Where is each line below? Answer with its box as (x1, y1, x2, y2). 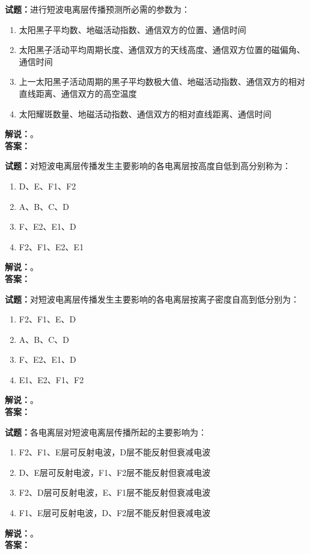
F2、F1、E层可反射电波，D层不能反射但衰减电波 (19, 446, 211, 458)
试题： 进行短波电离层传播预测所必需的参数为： (5, 3, 190, 15)
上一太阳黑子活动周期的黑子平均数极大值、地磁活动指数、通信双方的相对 (19, 75, 305, 88)
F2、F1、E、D (19, 313, 76, 325)
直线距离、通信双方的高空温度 (19, 87, 137, 99)
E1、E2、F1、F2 (19, 373, 84, 386)
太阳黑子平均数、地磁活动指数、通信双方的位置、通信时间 (19, 23, 246, 35)
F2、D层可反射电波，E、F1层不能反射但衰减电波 (19, 486, 211, 499)
